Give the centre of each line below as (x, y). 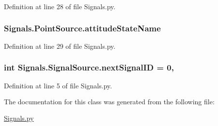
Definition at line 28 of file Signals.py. (60, 6)
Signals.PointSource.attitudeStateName (82, 28)
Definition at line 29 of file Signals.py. (60, 46)
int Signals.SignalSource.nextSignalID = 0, (89, 67)
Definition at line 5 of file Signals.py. (58, 85)
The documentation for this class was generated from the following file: (109, 102)
